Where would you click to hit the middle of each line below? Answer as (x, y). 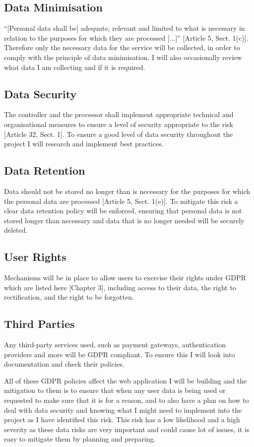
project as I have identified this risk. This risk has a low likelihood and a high (122, 419)
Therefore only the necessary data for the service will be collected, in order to (122, 47)
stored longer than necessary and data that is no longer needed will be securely (124, 220)
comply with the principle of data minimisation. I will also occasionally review (123, 57)
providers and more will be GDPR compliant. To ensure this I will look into (120, 354)
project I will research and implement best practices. (84, 144)
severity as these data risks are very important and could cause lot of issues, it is (127, 429)
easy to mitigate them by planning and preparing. (80, 439)
